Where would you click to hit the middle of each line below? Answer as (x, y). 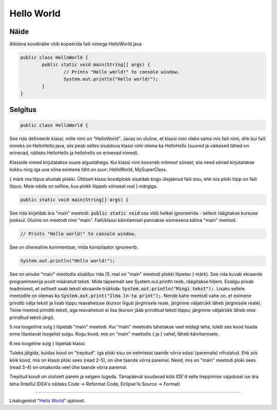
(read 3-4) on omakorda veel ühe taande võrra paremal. (68, 367)
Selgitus (23, 110)
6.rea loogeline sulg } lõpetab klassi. (48, 343)
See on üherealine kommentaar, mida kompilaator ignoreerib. (74, 247)
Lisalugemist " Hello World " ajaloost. (47, 401)
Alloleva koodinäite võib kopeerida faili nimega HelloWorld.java (76, 44)
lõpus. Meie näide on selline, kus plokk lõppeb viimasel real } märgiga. (84, 186)
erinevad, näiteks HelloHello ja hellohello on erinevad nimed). (74, 153)
